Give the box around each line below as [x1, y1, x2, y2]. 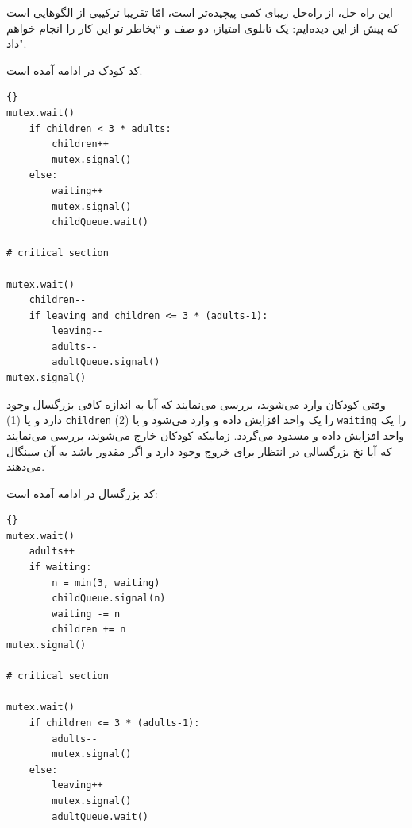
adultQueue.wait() [52, 811, 148, 822]
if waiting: [29, 562, 92, 573]
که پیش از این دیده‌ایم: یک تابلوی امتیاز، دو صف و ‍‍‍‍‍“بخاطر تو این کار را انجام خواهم [6, 19, 399, 36]
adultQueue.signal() [52, 356, 160, 368]
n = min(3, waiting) [52, 577, 160, 589]
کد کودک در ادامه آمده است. [6, 61, 143, 78]
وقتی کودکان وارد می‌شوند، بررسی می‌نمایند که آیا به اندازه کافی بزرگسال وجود [6, 395, 386, 412]
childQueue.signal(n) [52, 593, 166, 604]
